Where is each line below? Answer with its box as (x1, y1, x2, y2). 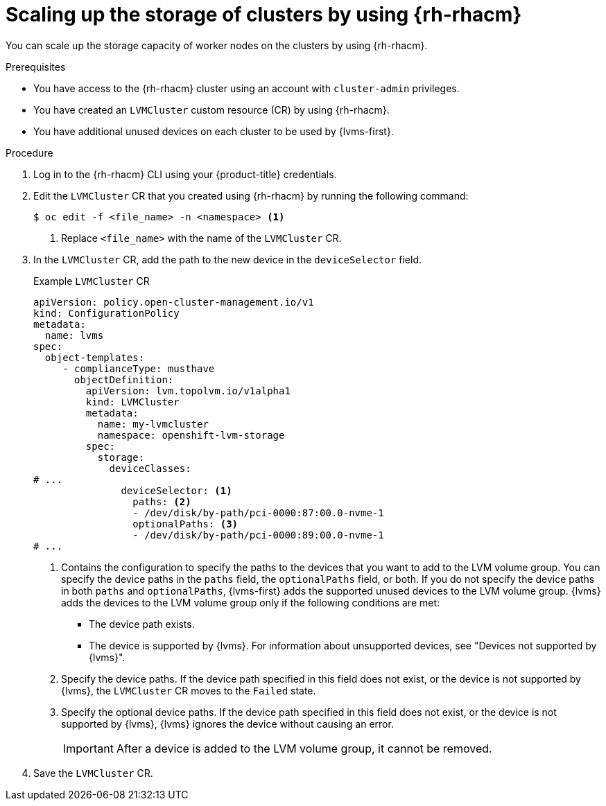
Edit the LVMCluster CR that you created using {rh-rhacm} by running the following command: (33, 189, 469, 202)
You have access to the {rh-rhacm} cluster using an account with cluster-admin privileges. (33, 82, 460, 94)
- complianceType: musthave (62, 362, 215, 374)
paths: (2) (132, 496, 191, 507)
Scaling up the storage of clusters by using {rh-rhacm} (6, 3, 522, 26)
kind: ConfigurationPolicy (33, 307, 180, 319)
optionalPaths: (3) (132, 518, 239, 529)
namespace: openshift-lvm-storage (97, 429, 285, 441)
